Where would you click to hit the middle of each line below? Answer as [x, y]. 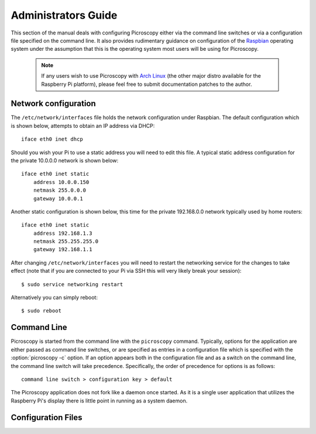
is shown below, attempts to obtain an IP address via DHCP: [83, 126]
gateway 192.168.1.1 [63, 249]
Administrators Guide [64, 15]
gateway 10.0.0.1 [58, 198]
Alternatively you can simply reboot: [54, 297]
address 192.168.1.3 [63, 233]
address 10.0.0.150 [61, 182]
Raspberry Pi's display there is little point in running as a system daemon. [99, 401]
